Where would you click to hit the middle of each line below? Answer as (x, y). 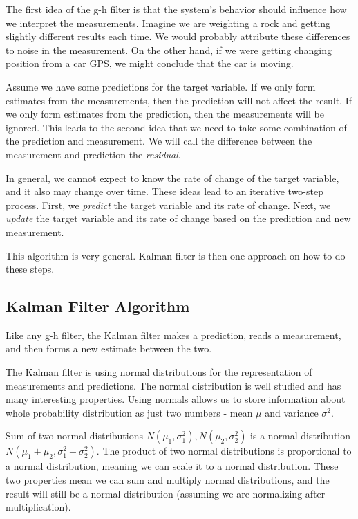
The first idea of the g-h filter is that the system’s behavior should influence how (176, 9)
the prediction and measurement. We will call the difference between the (159, 141)
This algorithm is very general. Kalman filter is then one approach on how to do (176, 255)
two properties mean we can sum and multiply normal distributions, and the (168, 480)
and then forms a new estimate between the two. (109, 348)
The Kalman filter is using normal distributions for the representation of (159, 372)
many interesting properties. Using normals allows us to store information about (176, 399)
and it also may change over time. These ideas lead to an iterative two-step (164, 191)
